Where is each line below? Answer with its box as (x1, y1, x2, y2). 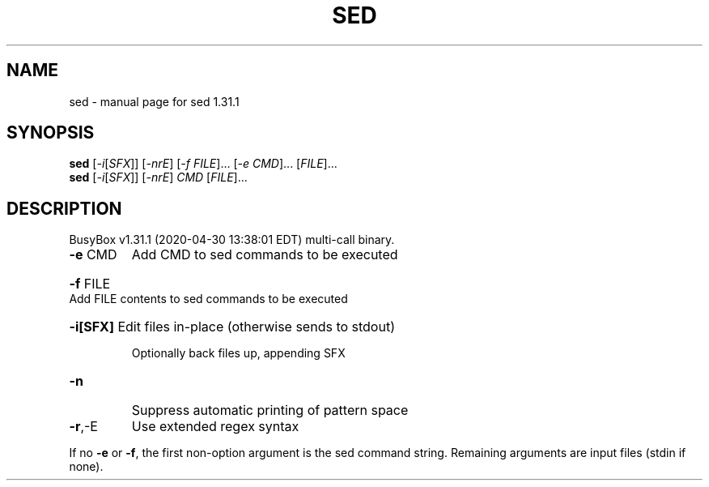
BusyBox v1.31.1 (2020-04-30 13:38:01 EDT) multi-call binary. (69, 233, 395, 247)
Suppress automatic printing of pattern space (131, 402, 409, 419)
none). (69, 459, 104, 474)
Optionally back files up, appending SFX (131, 346, 346, 361)
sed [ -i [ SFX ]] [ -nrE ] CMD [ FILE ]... (69, 170, 248, 185)
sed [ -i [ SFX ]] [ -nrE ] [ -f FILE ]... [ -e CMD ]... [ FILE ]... (69, 156, 338, 171)
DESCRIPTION (6, 198, 122, 219)
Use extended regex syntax (131, 418, 299, 435)
